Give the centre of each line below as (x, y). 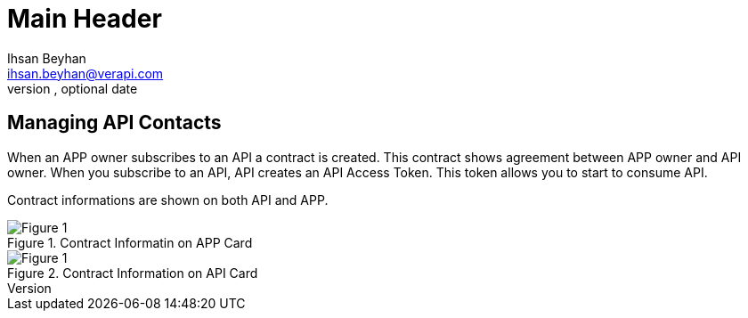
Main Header (85, 19)
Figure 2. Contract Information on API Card (133, 273)
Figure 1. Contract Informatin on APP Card (130, 242)
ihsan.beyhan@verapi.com (85, 73)
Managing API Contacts (114, 123)
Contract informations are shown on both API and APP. (168, 200)
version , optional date (73, 88)
